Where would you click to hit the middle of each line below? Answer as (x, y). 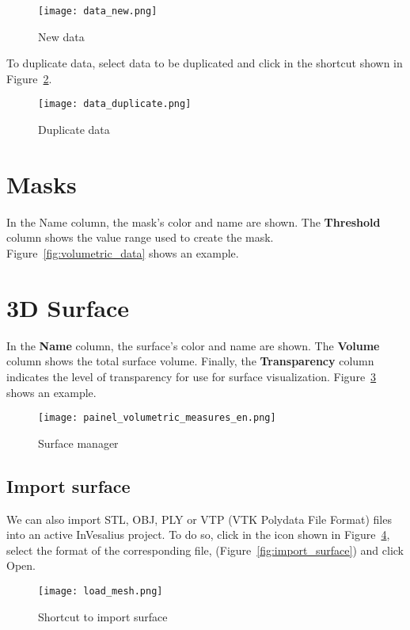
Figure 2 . (29, 78)
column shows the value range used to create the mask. (140, 237)
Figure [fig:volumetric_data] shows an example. (123, 253)
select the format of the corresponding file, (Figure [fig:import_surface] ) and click (205, 550)
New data (61, 36)
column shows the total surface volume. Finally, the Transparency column (190, 361)
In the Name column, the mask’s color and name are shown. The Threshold (194, 221)
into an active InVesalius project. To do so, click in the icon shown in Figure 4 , (198, 535)
